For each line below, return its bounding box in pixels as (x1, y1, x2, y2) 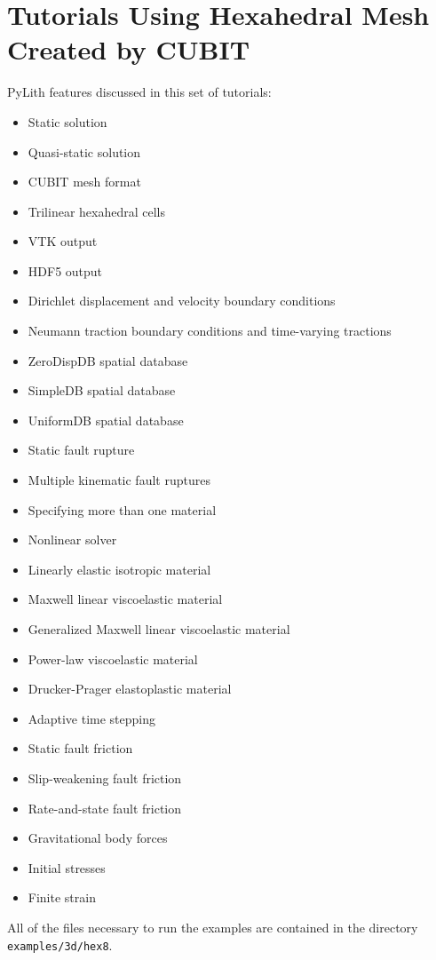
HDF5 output (28, 261, 103, 280)
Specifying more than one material (28, 500, 217, 519)
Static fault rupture (28, 440, 135, 459)
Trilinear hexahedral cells (28, 202, 166, 220)
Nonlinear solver (28, 530, 117, 549)
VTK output (28, 232, 98, 250)
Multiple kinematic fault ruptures (28, 471, 210, 489)
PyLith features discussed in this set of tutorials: (7, 83, 272, 101)
